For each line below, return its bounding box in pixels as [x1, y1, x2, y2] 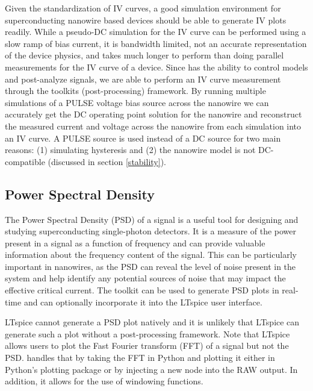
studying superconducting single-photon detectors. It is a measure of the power [5, 225, 297, 237]
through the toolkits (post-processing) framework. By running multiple [5, 84, 266, 97]
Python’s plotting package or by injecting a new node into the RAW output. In [5, 363, 298, 375]
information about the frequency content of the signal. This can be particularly [5, 248, 297, 261]
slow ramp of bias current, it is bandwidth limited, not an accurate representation [5, 37, 307, 49]
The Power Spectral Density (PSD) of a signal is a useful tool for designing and [5, 213, 299, 225]
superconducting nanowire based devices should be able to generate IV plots [5, 13, 287, 26]
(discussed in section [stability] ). [48, 155, 166, 167]
